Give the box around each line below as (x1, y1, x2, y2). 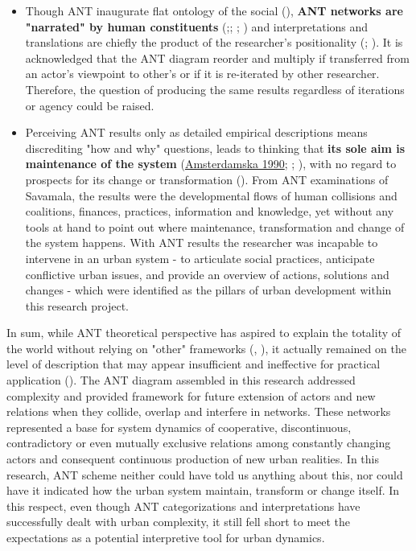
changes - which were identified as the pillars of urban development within (25, 282, 392, 298)
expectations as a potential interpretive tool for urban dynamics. (6, 529, 325, 545)
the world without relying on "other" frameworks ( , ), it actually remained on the (6, 339, 406, 356)
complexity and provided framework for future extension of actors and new (6, 387, 376, 404)
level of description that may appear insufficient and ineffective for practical (6, 356, 381, 372)
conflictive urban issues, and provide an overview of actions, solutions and (25, 265, 389, 282)
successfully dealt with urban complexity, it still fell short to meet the (6, 513, 351, 530)
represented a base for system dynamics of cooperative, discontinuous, (6, 418, 352, 435)
